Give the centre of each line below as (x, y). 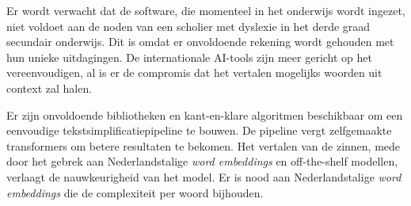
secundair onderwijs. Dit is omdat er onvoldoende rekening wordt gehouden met (200, 42)
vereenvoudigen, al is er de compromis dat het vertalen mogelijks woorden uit (194, 72)
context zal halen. (49, 88)
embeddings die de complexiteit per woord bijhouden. (135, 192)
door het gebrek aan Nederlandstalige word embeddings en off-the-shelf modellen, (202, 161)
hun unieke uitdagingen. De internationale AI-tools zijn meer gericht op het (190, 57)
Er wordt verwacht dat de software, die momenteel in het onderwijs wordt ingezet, (206, 10)
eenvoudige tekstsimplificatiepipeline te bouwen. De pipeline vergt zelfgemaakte (199, 130)
